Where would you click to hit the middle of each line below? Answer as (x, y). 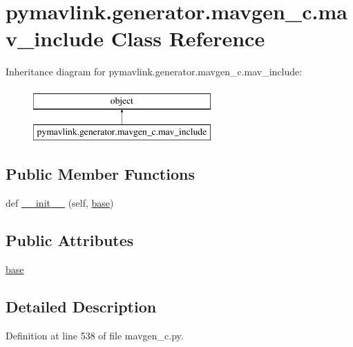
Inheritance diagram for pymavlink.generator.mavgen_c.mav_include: (154, 72)
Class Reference (188, 38)
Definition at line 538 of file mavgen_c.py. (95, 335)
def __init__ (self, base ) (60, 203)
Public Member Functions (100, 174)
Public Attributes (70, 240)
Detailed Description (81, 307)
